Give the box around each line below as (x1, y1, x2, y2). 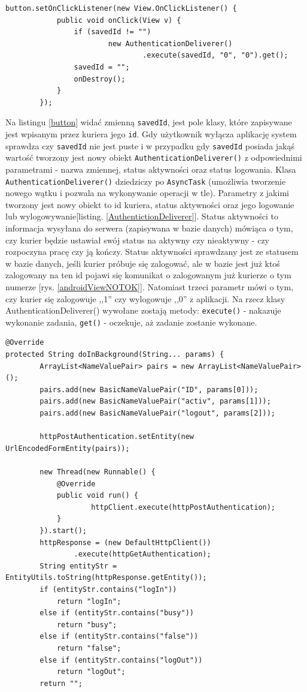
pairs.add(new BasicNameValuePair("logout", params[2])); (39, 409, 276, 418)
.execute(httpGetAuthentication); (74, 550, 211, 559)
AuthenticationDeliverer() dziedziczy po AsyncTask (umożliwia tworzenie (5, 174, 286, 187)
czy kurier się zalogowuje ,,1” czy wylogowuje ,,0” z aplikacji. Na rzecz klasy (5, 292, 285, 305)
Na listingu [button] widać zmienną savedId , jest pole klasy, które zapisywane (5, 116, 292, 128)
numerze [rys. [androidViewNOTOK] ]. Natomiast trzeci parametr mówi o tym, (5, 280, 294, 293)
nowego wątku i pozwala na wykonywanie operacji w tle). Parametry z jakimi (5, 186, 289, 199)
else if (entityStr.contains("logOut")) (39, 655, 203, 664)
